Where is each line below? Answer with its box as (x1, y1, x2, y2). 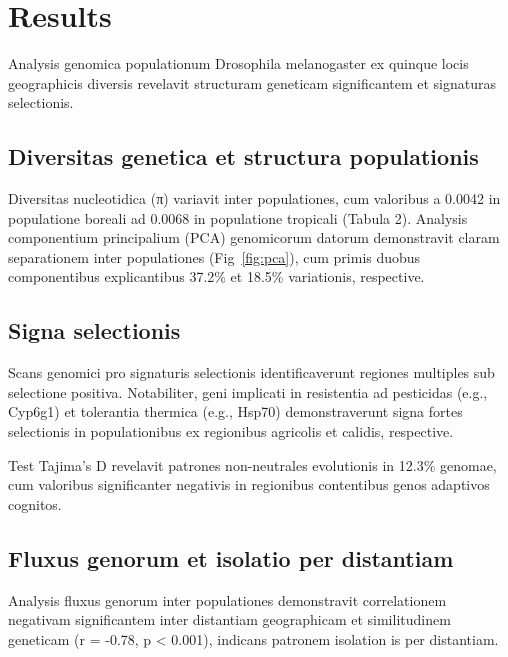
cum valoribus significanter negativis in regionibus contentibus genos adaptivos (8, 474, 490, 495)
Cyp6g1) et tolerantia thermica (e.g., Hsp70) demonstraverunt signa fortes (8, 401, 463, 422)
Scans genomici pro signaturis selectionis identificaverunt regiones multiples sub (8, 362, 495, 383)
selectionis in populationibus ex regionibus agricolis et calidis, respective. (8, 421, 454, 442)
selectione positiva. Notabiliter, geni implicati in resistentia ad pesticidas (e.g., (8, 381, 488, 402)
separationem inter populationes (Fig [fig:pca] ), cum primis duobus (8, 246, 421, 267)
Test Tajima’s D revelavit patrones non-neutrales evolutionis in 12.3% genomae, (8, 454, 497, 475)
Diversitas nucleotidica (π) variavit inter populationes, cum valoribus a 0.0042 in (8, 188, 501, 209)
